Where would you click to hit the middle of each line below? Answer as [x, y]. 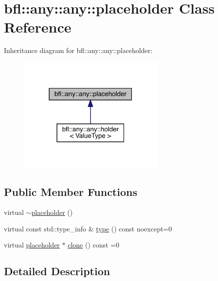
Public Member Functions [71, 192]
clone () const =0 [94, 245]
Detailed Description [57, 271]
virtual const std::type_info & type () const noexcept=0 [88, 228]
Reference [38, 27]
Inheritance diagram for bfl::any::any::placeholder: [78, 50]
